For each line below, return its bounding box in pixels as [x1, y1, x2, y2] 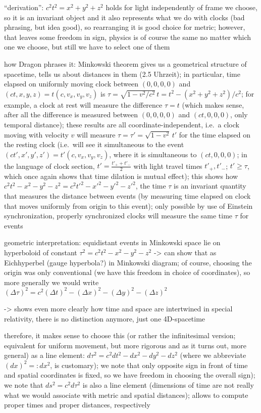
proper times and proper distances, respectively [4, 399, 150, 410]
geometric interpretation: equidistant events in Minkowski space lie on [4, 237, 221, 248]
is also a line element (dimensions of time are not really [82, 380, 254, 390]
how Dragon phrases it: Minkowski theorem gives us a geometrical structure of [4, 58, 247, 69]
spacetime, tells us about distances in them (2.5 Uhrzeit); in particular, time [4, 68, 240, 79]
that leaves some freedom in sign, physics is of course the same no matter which [4, 31, 251, 42]
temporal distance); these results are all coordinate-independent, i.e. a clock [4, 119, 239, 129]
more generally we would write [4, 277, 99, 287]
